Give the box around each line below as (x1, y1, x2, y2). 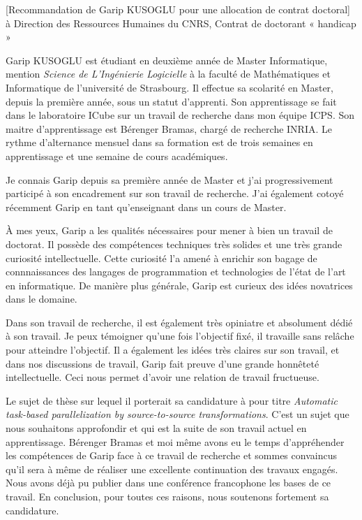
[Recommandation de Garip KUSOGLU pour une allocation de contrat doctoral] (6, 2, 350, 16)
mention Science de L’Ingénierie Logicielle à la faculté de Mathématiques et (6, 66, 331, 81)
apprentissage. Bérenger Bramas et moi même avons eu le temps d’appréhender (6, 434, 345, 449)
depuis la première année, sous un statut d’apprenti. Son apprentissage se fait (6, 94, 337, 108)
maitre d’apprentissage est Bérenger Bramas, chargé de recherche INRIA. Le (6, 121, 332, 136)
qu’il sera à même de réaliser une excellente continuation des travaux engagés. (6, 461, 338, 476)
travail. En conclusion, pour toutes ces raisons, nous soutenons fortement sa (6, 489, 329, 503)
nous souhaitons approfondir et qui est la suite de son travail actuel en (6, 421, 307, 435)
